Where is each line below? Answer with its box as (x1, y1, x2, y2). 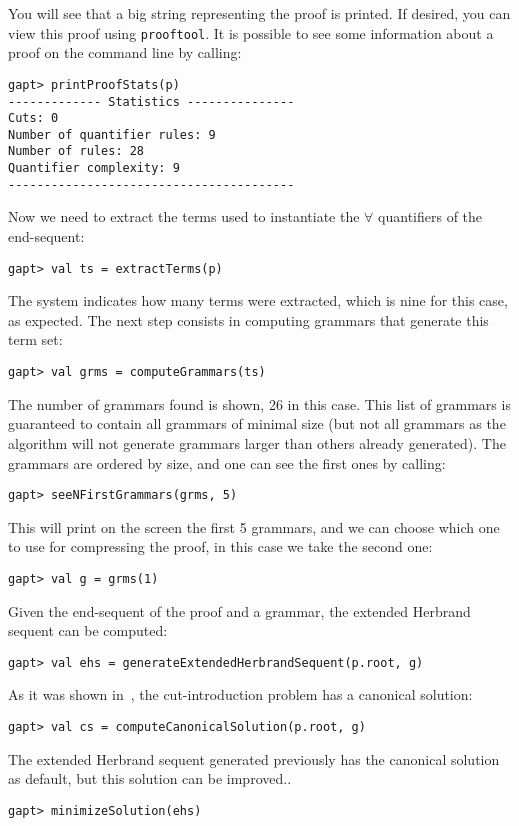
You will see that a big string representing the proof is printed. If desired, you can (8, 3, 511, 23)
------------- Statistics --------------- (8, 94, 295, 109)
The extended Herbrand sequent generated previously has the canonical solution (8, 748, 500, 769)
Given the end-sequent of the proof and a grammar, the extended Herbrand (8, 600, 471, 621)
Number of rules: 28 (8, 144, 145, 159)
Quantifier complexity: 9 (8, 161, 180, 176)
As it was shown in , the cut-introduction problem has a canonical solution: (8, 684, 473, 705)
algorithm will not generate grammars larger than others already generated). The (8, 432, 506, 453)
